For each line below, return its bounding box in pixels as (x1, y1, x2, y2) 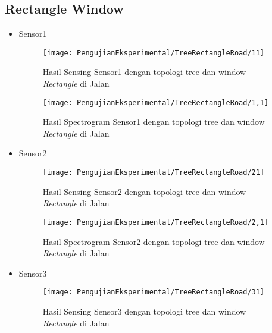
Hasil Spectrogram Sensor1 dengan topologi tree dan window (42, 115, 265, 128)
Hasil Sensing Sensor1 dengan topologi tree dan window (42, 65, 246, 78)
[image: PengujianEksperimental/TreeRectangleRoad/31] (42, 288, 265, 297)
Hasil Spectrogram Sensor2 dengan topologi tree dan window (42, 235, 265, 247)
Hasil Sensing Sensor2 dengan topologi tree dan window (42, 185, 246, 197)
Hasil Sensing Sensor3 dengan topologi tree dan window (42, 305, 246, 318)
